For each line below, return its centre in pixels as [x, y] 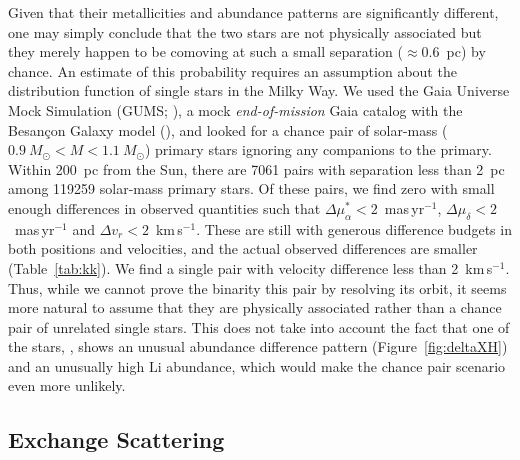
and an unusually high [76, 365]
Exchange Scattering [116, 439]
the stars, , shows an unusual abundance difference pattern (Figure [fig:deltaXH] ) [258, 346]
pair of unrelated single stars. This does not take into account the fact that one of [259, 326]
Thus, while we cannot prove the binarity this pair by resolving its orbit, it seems [257, 287]
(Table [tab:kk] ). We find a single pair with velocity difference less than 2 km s [250, 267]
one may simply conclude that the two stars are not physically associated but [245, 31]
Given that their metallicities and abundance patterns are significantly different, [253, 12]
